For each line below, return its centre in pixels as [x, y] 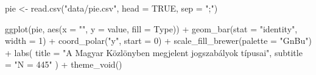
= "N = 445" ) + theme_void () [64, 64]
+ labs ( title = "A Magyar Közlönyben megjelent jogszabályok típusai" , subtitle [154, 52]
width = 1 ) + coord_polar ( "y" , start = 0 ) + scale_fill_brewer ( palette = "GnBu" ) [158, 41]
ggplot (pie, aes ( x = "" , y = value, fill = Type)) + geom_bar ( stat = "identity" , [151, 28]
